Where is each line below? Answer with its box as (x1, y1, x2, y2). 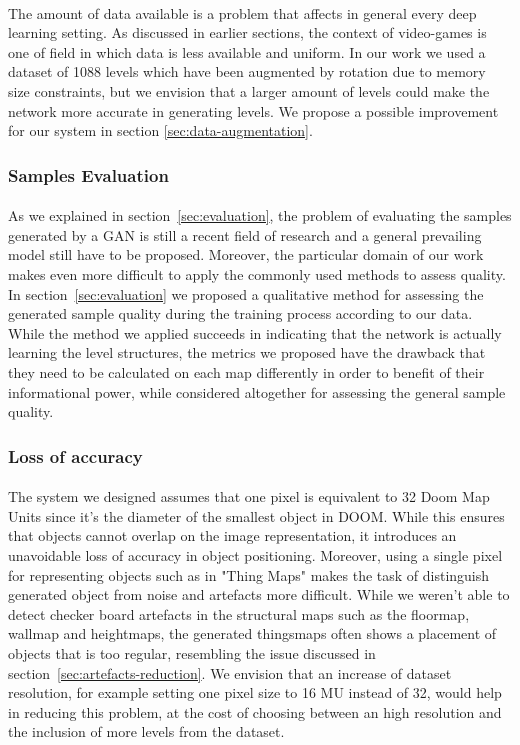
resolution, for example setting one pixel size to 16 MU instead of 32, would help (8, 682, 502, 703)
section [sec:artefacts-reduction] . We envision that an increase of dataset (8, 662, 452, 683)
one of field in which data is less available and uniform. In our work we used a (8, 41, 486, 62)
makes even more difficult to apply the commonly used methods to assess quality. (8, 263, 506, 284)
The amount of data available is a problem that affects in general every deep (8, 2, 477, 23)
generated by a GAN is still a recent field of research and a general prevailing (8, 224, 482, 245)
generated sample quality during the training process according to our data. (8, 303, 473, 324)
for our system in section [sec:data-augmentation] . (8, 120, 313, 141)
